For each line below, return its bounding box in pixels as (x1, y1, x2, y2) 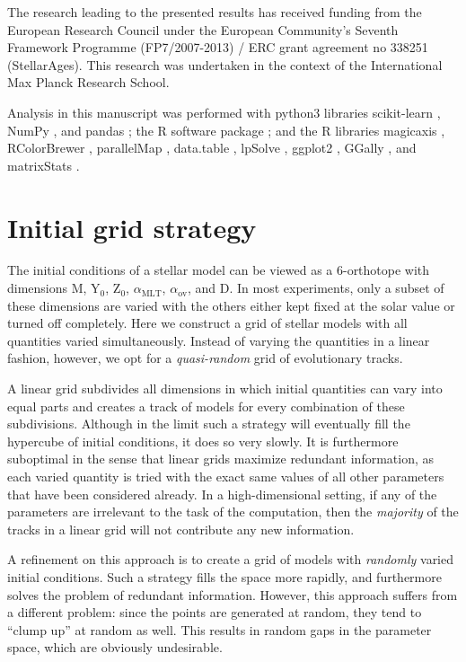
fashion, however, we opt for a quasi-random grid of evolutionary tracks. (7, 349, 403, 367)
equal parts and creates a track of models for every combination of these (7, 396, 405, 415)
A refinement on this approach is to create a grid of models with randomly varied (7, 550, 454, 569)
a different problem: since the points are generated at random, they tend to (7, 603, 422, 622)
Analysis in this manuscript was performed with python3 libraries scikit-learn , (7, 102, 441, 121)
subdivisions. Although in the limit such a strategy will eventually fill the (7, 414, 410, 433)
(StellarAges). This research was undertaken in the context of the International (7, 55, 443, 74)
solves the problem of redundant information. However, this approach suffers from (7, 585, 458, 604)
